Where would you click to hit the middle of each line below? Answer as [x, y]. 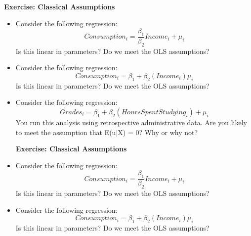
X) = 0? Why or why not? [158, 132]
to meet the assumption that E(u [66, 132]
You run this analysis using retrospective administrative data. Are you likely [131, 122]
